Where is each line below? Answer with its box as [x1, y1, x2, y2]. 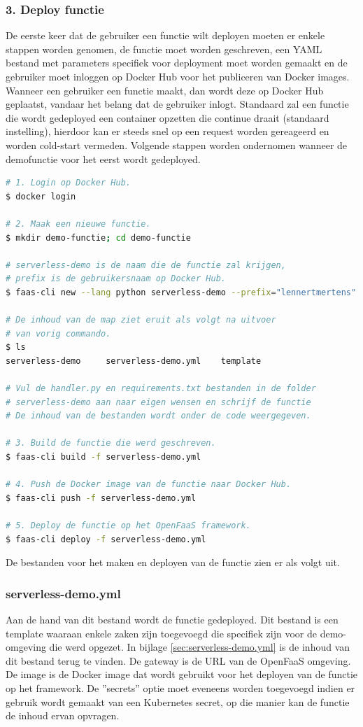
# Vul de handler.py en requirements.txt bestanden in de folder [6, 383, 316, 394]
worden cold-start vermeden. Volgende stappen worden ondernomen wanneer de [6, 137, 348, 152]
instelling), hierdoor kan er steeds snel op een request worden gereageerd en [6, 124, 329, 139]
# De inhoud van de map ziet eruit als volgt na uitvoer [6, 315, 276, 325]
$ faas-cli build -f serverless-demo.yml [6, 452, 201, 463]
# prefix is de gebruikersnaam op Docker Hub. [6, 274, 226, 284]
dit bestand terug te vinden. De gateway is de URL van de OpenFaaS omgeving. [6, 653, 351, 668]
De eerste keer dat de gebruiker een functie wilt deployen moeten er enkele [6, 28, 325, 43]
